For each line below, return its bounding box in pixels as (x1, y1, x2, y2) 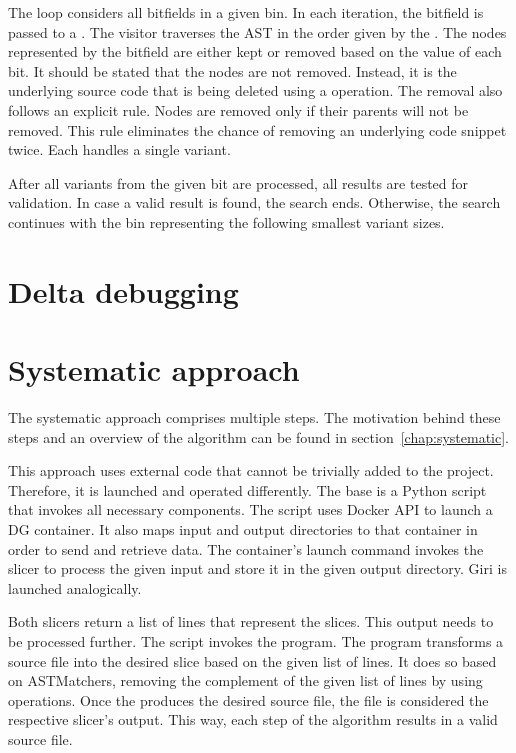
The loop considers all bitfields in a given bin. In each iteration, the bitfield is (8, 2, 484, 22)
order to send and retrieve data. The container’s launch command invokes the (8, 538, 484, 559)
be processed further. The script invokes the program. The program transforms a (8, 630, 504, 651)
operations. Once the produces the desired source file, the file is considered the (8, 689, 489, 710)
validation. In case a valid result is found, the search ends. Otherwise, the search (8, 192, 501, 213)
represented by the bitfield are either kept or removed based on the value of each (8, 41, 502, 62)
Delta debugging (8, 270, 239, 311)
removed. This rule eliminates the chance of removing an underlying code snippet (8, 119, 507, 140)
